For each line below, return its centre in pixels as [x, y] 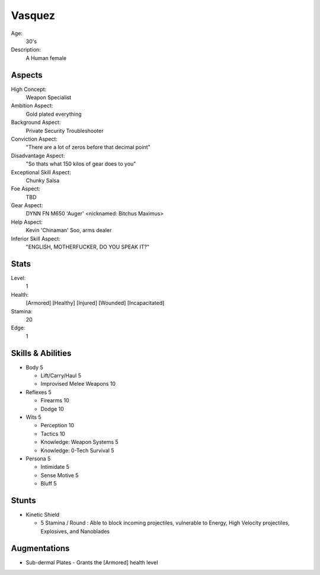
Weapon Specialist [49, 97]
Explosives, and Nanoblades [75, 531]
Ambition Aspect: [32, 106]
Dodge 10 [52, 409]
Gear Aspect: [27, 205]
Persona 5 [38, 458]
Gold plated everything [54, 114]
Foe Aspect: [26, 189]
